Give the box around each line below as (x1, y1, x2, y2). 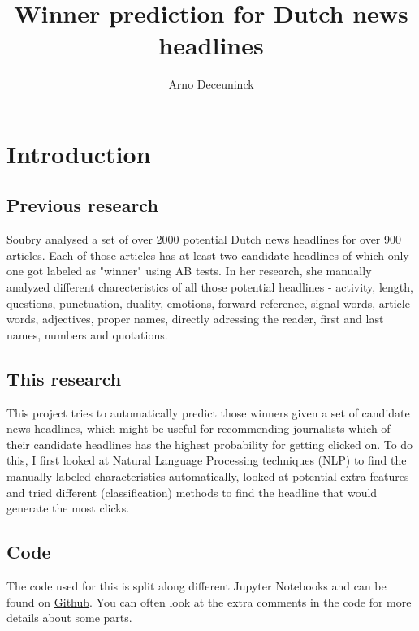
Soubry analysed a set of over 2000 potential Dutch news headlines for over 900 (6, 231, 401, 248)
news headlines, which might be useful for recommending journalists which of (6, 420, 391, 437)
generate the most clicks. (6, 499, 130, 516)
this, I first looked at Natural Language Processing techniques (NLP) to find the (6, 452, 407, 469)
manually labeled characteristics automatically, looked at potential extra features (6, 468, 409, 485)
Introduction (6, 136, 151, 170)
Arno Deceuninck (168, 76, 254, 93)
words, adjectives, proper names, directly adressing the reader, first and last (6, 310, 384, 327)
